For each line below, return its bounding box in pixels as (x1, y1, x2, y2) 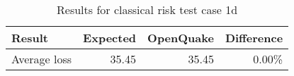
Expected (83, 30, 137, 46)
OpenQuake (147, 30, 214, 46)
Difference (225, 30, 283, 46)
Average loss (11, 51, 72, 67)
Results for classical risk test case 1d (57, 1, 238, 18)
